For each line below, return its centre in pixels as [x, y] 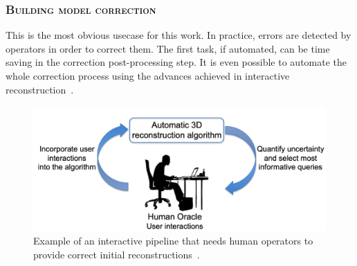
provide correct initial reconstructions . [117, 254]
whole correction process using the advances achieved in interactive [148, 76]
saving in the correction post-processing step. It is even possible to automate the [176, 62]
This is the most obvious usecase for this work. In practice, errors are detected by [178, 35]
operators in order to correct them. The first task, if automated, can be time [168, 48]
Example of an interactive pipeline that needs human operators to [173, 241]
